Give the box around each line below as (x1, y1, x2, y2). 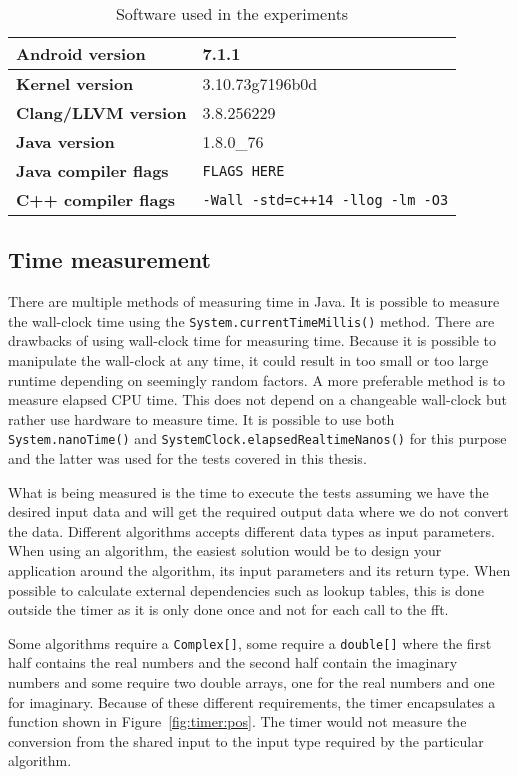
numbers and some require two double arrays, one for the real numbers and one (8, 672, 495, 693)
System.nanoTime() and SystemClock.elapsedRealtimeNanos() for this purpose (8, 428, 507, 449)
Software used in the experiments (115, 2, 349, 25)
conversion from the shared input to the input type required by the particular (8, 730, 484, 751)
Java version (16, 130, 115, 153)
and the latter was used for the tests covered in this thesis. (8, 448, 367, 469)
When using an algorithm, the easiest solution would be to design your (8, 540, 442, 561)
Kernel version (16, 72, 134, 95)
